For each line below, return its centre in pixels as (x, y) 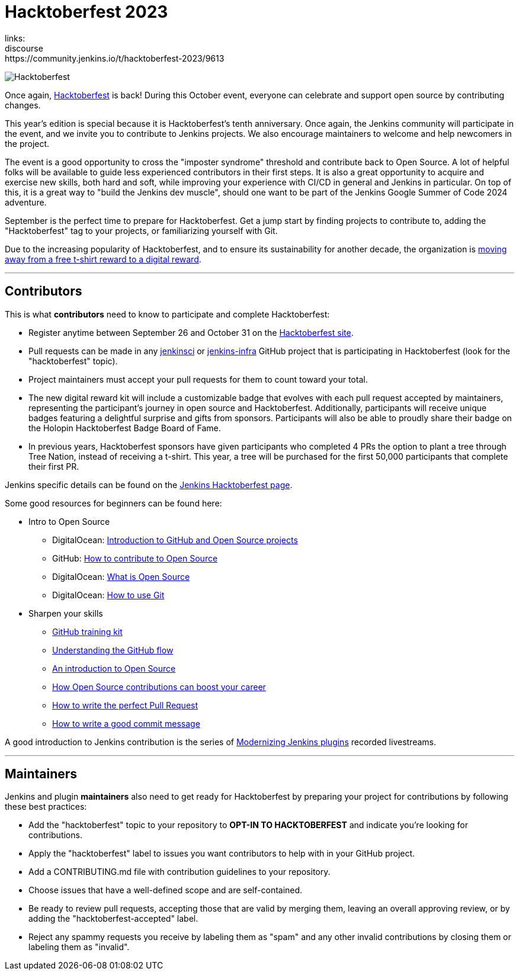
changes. (23, 105)
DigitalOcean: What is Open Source (121, 576)
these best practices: (46, 807)
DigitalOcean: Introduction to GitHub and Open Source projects (175, 540)
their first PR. (54, 466)
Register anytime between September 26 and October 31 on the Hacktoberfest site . (191, 332)
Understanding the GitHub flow (113, 650)
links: (15, 38)
